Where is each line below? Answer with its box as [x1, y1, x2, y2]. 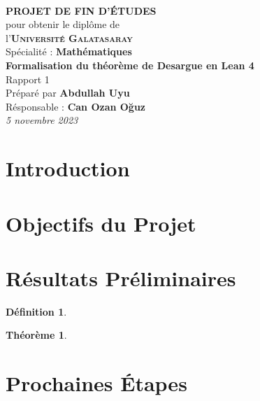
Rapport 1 [6, 71, 50, 86]
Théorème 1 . [6, 328, 67, 342]
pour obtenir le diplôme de [6, 17, 120, 31]
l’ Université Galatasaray [6, 30, 133, 45]
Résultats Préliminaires [6, 263, 236, 292]
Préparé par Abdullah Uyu [6, 85, 130, 100]
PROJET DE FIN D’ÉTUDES [6, 3, 157, 17]
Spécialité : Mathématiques [6, 44, 132, 59]
